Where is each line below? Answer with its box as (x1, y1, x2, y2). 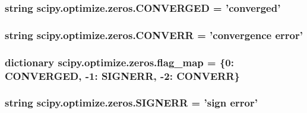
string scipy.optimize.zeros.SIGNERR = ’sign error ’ (5, 95, 258, 110)
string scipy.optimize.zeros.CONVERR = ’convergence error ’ (5, 27, 303, 42)
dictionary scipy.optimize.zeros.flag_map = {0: (5, 54, 234, 69)
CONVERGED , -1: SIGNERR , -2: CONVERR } (5, 68, 240, 83)
